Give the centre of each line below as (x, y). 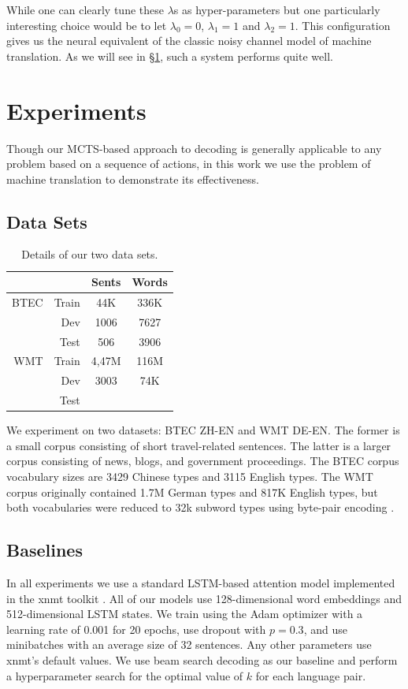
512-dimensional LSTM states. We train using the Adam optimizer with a (185, 614)
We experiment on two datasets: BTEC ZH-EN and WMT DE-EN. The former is (203, 430)
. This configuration (343, 25)
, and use (325, 629)
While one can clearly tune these (85, 9)
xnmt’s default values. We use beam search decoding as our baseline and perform (202, 659)
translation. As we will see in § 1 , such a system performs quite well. (170, 56)
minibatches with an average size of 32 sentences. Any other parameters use (189, 644)
